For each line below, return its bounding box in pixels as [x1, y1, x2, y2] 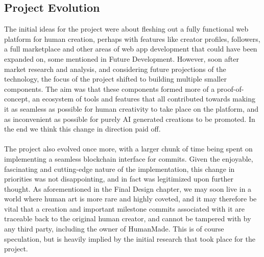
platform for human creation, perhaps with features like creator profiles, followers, [4, 33, 260, 44]
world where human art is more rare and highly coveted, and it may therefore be [4, 193, 257, 204]
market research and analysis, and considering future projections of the [4, 63, 226, 74]
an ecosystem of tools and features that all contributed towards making [32, 93, 256, 104]
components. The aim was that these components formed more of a [4, 83, 215, 94]
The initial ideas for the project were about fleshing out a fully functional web [4, 23, 249, 34]
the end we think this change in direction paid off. [4, 123, 161, 134]
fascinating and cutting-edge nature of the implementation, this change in [4, 163, 235, 174]
